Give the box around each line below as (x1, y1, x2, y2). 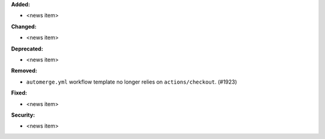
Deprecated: (11, 45, 43, 52)
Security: (11, 111, 36, 119)
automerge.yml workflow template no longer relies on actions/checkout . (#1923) (26, 78, 237, 85)
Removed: (11, 67, 37, 75)
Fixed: (11, 89, 27, 96)
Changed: (11, 23, 37, 30)
